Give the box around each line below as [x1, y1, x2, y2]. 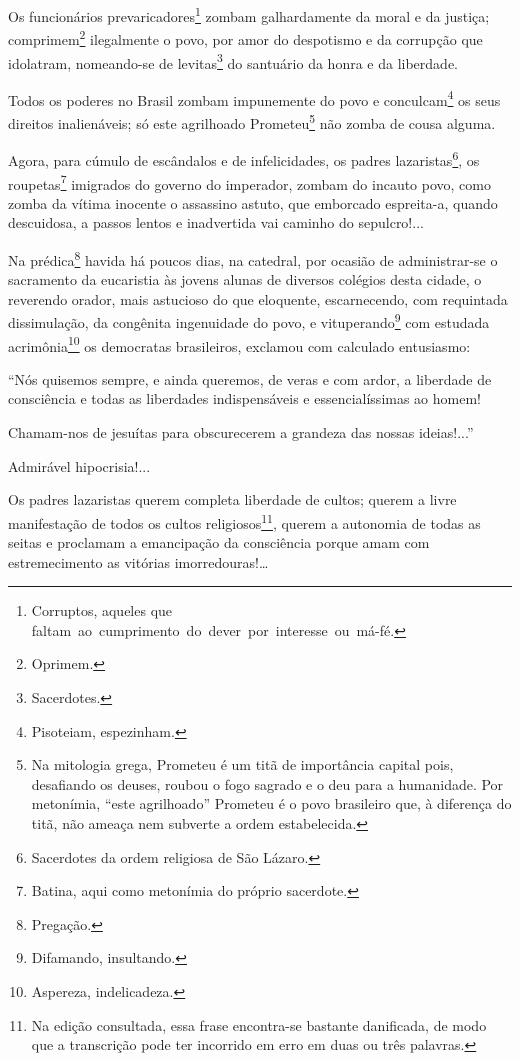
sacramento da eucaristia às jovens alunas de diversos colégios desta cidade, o [8, 269, 482, 290]
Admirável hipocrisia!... [8, 455, 151, 476]
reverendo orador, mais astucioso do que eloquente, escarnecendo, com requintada [8, 288, 508, 309]
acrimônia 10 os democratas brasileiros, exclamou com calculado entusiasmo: [8, 332, 471, 356]
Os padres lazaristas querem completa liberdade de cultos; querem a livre [8, 489, 457, 510]
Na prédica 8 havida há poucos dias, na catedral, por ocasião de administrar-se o [8, 246, 498, 270]
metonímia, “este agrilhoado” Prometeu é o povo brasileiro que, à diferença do [31, 793, 512, 814]
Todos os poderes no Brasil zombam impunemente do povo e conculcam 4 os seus [8, 86, 501, 110]
